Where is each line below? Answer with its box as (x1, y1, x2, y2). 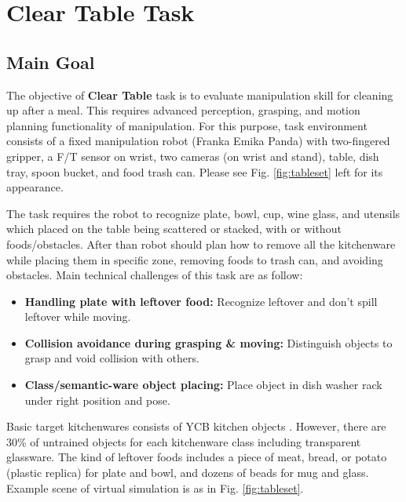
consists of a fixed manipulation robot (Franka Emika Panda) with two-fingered (6, 133, 390, 149)
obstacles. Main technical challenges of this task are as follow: (6, 267, 303, 283)
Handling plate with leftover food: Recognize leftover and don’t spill (24, 293, 378, 309)
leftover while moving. (24, 308, 131, 325)
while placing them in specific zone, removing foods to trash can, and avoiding (6, 251, 383, 267)
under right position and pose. (24, 391, 170, 408)
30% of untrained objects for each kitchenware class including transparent (6, 433, 361, 449)
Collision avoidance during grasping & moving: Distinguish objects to (24, 334, 393, 351)
